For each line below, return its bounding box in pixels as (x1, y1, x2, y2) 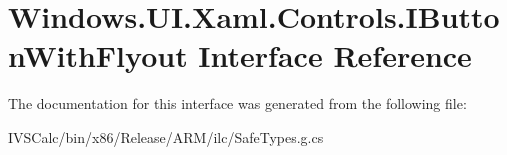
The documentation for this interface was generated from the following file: (8, 93, 467, 114)
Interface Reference (198, 35, 472, 76)
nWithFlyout (8, 35, 188, 76)
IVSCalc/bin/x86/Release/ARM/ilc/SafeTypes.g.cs (8, 126, 324, 147)
